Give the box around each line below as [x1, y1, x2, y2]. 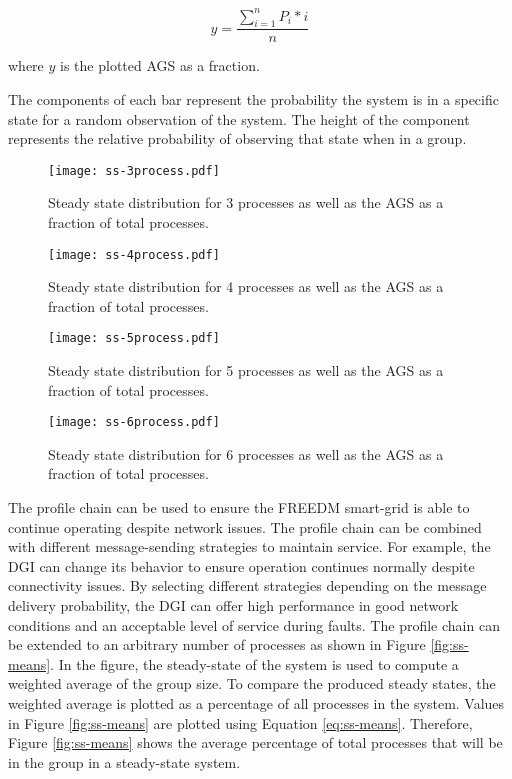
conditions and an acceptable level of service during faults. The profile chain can [8, 614, 500, 635]
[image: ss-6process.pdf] [48, 415, 220, 430]
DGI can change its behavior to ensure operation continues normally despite [8, 555, 475, 576]
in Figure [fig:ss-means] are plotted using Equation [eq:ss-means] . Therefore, [8, 712, 473, 733]
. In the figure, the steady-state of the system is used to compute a [50, 653, 459, 674]
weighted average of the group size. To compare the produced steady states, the [8, 673, 496, 694]
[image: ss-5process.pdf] [48, 331, 220, 346]
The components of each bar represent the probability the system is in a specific [8, 88, 499, 109]
